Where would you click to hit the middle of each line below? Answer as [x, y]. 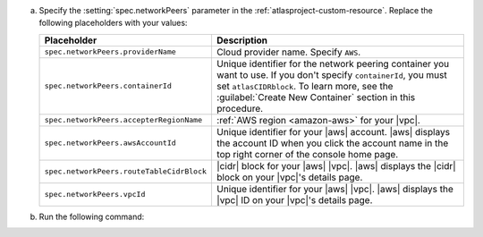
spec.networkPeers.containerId [108, 86]
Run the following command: [92, 216]
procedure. [240, 108]
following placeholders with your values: [113, 23]
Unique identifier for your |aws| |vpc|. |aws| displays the [335, 189]
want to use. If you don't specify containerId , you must [331, 74]
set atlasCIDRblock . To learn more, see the [305, 86]
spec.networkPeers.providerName [110, 52]
